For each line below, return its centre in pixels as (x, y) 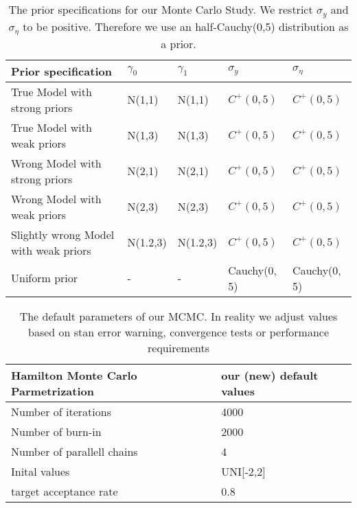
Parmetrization (53, 391)
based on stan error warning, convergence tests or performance (178, 332)
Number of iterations (61, 411)
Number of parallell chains (74, 451)
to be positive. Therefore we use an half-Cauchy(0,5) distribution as (186, 26)
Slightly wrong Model (63, 234)
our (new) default (270, 375)
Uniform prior (45, 278)
